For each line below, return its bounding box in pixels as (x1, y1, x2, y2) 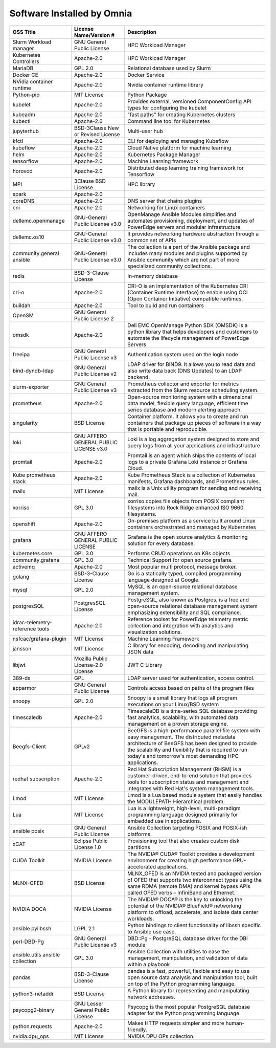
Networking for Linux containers (127, 204, 205, 211)
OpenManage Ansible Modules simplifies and (127, 210, 237, 217)
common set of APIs (127, 236, 176, 244)
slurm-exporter (12, 383, 49, 390)
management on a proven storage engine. (127, 720, 228, 727)
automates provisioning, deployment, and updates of (127, 217, 255, 224)
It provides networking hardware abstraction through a (127, 230, 259, 237)
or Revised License (74, 130, 120, 138)
